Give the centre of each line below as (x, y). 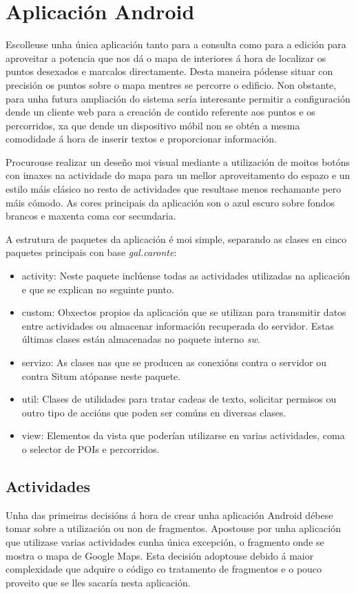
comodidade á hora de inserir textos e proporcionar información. (142, 139)
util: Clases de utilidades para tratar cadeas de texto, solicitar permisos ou (179, 399)
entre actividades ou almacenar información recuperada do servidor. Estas (178, 325)
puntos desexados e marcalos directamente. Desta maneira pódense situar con (169, 71)
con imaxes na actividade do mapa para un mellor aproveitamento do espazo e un (178, 175)
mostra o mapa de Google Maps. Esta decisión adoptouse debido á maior (160, 555)
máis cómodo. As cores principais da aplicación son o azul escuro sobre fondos (170, 202)
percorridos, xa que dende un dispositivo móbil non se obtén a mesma (153, 125)
